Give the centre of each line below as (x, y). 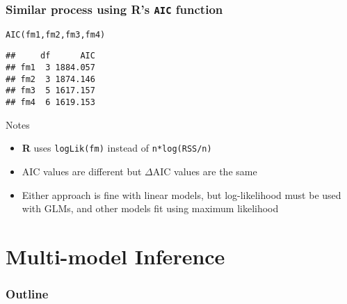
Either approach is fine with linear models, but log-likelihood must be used (181, 194)
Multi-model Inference (115, 256)
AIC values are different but (82, 171)
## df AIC (50, 56)
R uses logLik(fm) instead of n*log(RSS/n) (117, 148)
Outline (27, 294)
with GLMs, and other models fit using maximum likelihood (150, 208)
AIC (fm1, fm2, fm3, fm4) (56, 34)
